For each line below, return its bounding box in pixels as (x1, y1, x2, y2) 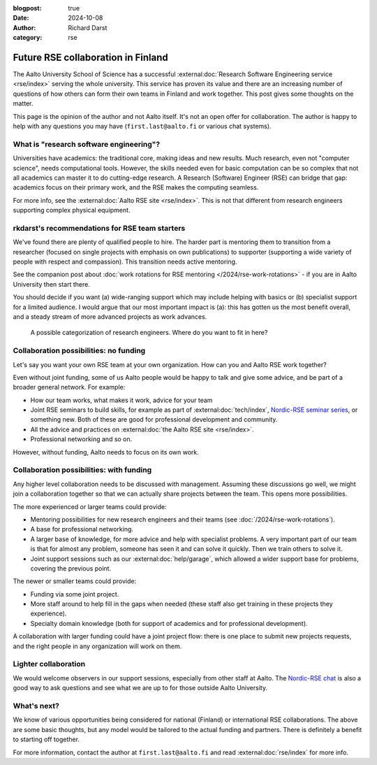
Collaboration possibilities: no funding (13, 346, 146, 356)
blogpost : (13, 4, 42, 12)
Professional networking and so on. (30, 435, 133, 443)
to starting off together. (13, 735, 80, 744)
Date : (13, 14, 29, 22)
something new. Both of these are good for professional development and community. (30, 415, 278, 424)
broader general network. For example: (13, 383, 126, 392)
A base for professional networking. (30, 525, 134, 534)
